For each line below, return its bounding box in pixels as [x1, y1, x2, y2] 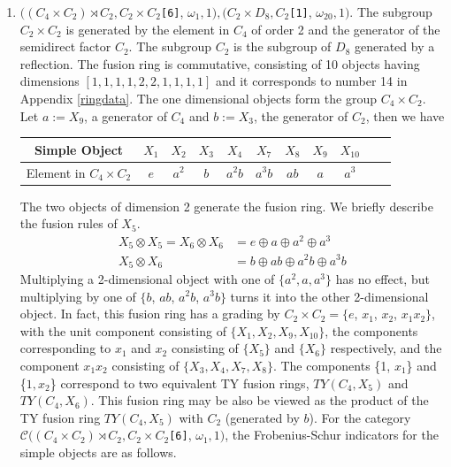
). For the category [309, 408, 411, 426]
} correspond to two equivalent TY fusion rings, [50, 373, 310, 392]
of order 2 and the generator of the [251, 19, 440, 38]
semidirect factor [19, 37, 111, 56]
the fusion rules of [19, 214, 118, 233]
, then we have [365, 106, 445, 125]
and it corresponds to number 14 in [215, 72, 408, 90]
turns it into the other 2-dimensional [230, 287, 429, 305]
